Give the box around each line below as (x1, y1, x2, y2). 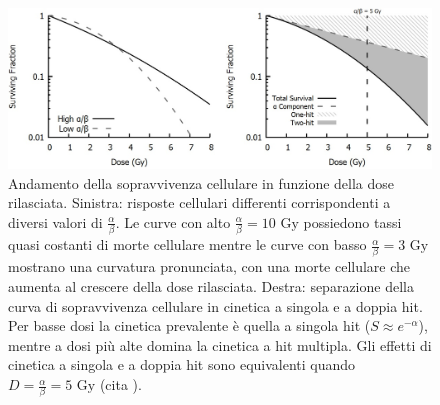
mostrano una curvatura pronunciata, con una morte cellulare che (8, 256, 411, 277)
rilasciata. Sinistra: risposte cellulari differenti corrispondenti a (8, 192, 391, 213)
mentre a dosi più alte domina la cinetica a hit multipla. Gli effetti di (8, 334, 432, 355)
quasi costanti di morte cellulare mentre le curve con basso (8, 234, 367, 255)
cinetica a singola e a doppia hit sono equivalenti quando (8, 354, 356, 375)
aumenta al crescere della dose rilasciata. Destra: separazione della (8, 276, 414, 297)
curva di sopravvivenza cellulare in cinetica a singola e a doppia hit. (8, 295, 423, 316)
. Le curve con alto (115, 211, 231, 232)
